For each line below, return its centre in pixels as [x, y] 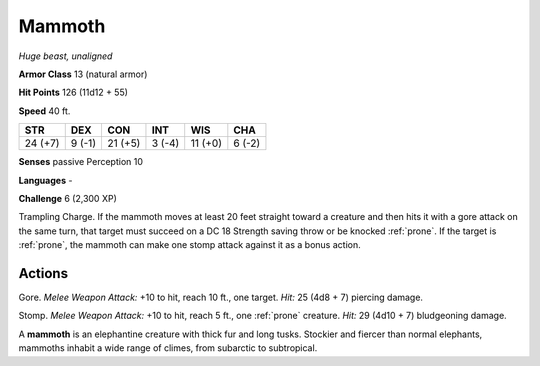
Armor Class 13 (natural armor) [83, 74]
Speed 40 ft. [44, 111]
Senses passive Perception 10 [81, 162]
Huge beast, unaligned [65, 56]
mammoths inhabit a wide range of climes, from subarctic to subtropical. [168, 348]
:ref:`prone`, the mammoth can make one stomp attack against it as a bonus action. [189, 245]
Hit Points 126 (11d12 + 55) [73, 92]
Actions [43, 273]
